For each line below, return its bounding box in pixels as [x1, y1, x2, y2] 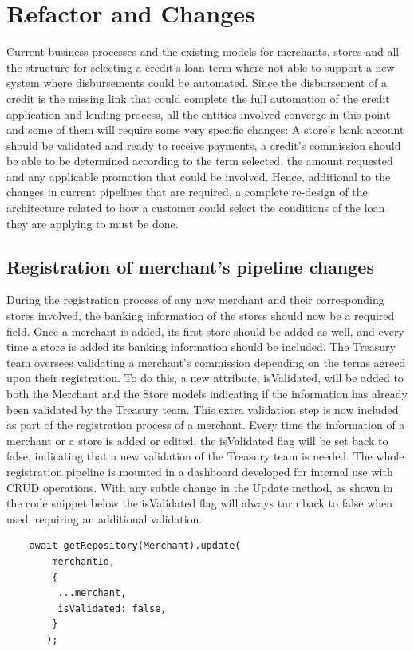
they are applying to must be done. [6, 215, 179, 231]
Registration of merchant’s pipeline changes [6, 254, 374, 278]
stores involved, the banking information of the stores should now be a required [6, 307, 395, 324]
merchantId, [52, 555, 116, 567]
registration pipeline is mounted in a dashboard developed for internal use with [6, 463, 393, 479]
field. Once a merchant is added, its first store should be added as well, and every [6, 322, 404, 339]
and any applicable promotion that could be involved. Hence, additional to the [6, 168, 391, 184]
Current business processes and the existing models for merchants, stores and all [6, 43, 400, 60]
